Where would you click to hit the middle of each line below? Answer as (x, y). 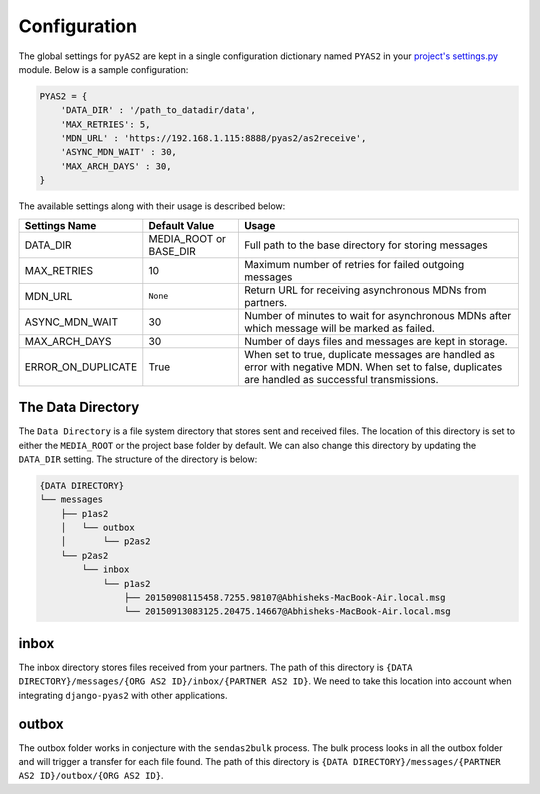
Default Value (181, 225)
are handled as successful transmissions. (341, 379)
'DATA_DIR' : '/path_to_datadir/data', (158, 110)
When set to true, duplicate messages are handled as (369, 354)
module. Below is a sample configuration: (103, 69)
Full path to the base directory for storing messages (366, 245)
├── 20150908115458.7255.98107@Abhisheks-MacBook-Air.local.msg (284, 598)
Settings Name (60, 225)
